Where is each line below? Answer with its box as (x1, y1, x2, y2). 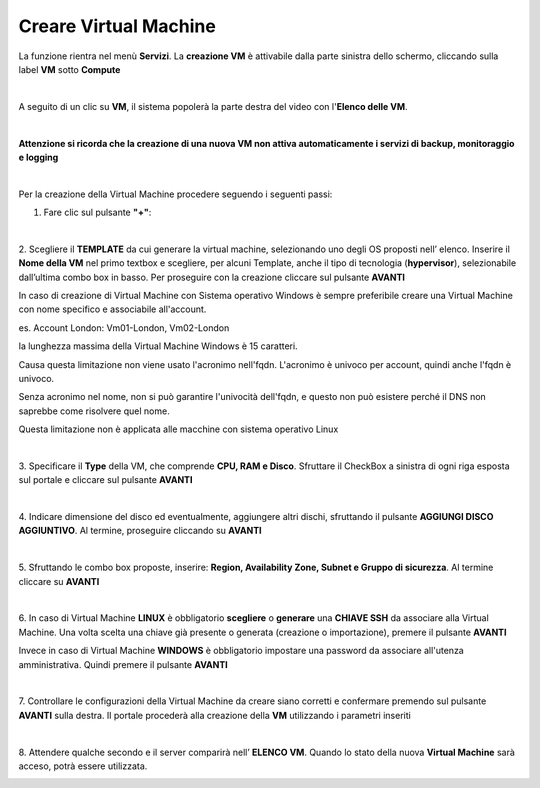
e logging (18, 151, 59, 163)
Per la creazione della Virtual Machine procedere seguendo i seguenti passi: (18, 188, 333, 200)
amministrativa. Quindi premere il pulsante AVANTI (18, 658, 229, 670)
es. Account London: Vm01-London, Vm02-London (18, 321, 230, 334)
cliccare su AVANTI (18, 575, 100, 587)
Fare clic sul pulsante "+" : (43, 206, 152, 219)
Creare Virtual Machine (18, 15, 217, 37)
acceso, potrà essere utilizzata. (18, 760, 148, 772)
